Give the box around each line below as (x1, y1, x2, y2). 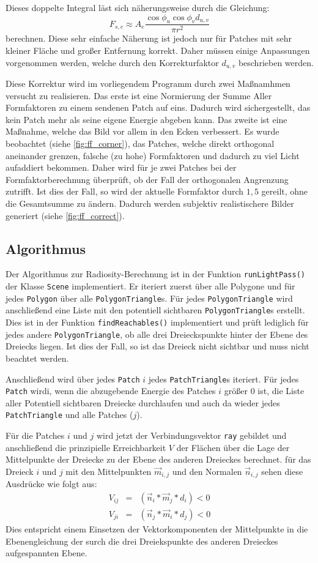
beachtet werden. (6, 351, 69, 364)
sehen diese (261, 464, 303, 477)
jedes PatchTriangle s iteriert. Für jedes (148, 372, 299, 385)
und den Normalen (172, 464, 242, 477)
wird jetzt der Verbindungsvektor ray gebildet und (96, 429, 287, 442)
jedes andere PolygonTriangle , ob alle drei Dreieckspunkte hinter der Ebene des (6, 327, 308, 340)
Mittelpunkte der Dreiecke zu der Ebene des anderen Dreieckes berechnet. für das (6, 453, 311, 466)
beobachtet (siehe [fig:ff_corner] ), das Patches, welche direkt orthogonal (6, 137, 275, 150)
